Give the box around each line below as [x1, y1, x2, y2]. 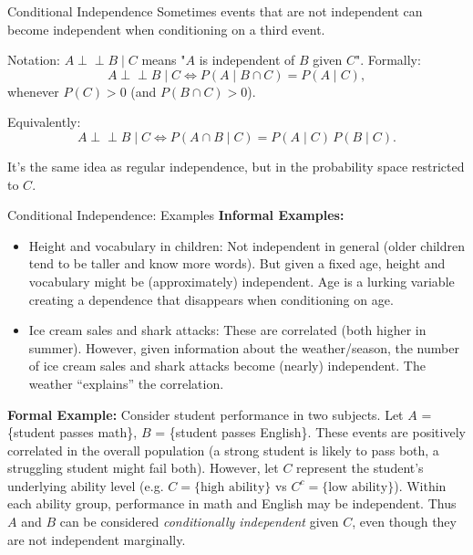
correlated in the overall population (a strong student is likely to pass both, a [7, 440, 439, 459]
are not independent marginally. [7, 529, 186, 549]
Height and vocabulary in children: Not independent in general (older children [28, 236, 466, 255]
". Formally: [355, 50, 421, 69]
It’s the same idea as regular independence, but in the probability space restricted [7, 156, 465, 175]
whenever [7, 81, 59, 100]
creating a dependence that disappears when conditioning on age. [28, 289, 394, 309]
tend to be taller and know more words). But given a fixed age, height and [28, 254, 446, 273]
